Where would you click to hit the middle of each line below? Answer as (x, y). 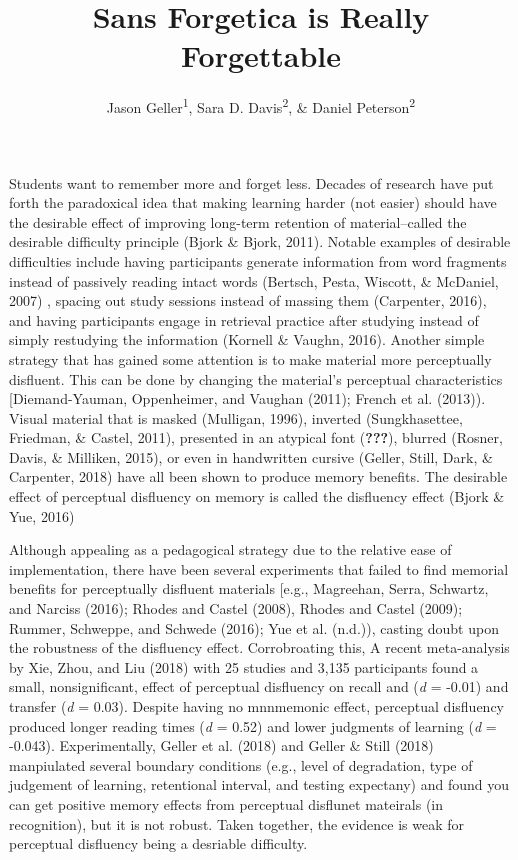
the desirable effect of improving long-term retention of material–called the (238, 221)
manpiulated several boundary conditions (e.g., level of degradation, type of (241, 764)
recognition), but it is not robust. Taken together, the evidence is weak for (236, 823)
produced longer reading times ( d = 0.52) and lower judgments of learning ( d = (253, 725)
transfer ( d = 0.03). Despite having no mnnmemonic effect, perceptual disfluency (256, 706)
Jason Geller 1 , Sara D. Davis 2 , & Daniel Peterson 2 (261, 105)
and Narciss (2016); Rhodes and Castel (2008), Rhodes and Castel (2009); (236, 608)
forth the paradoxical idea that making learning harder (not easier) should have (253, 202)
